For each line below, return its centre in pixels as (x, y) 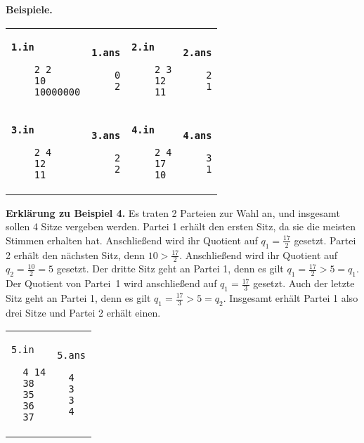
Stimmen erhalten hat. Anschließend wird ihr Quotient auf (132, 240)
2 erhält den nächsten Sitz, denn (76, 254)
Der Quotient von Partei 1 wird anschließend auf (111, 283)
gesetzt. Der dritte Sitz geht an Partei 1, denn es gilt (170, 269)
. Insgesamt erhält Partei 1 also (291, 298)
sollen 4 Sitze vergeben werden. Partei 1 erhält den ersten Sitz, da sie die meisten (181, 226)
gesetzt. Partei (325, 240)
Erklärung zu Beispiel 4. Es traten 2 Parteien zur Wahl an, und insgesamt (173, 212)
